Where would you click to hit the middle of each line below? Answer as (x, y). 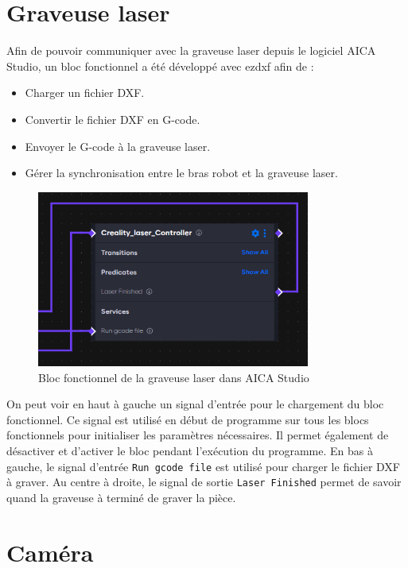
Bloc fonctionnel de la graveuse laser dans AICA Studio (174, 377)
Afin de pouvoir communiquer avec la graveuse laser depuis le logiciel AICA (191, 50)
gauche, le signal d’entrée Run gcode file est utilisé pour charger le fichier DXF (203, 466)
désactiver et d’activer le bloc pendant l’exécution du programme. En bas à (190, 451)
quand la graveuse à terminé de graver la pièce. (121, 497)
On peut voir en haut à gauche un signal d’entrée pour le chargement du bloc (195, 404)
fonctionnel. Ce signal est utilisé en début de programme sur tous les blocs (188, 419)
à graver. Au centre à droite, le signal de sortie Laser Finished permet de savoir (204, 482)
